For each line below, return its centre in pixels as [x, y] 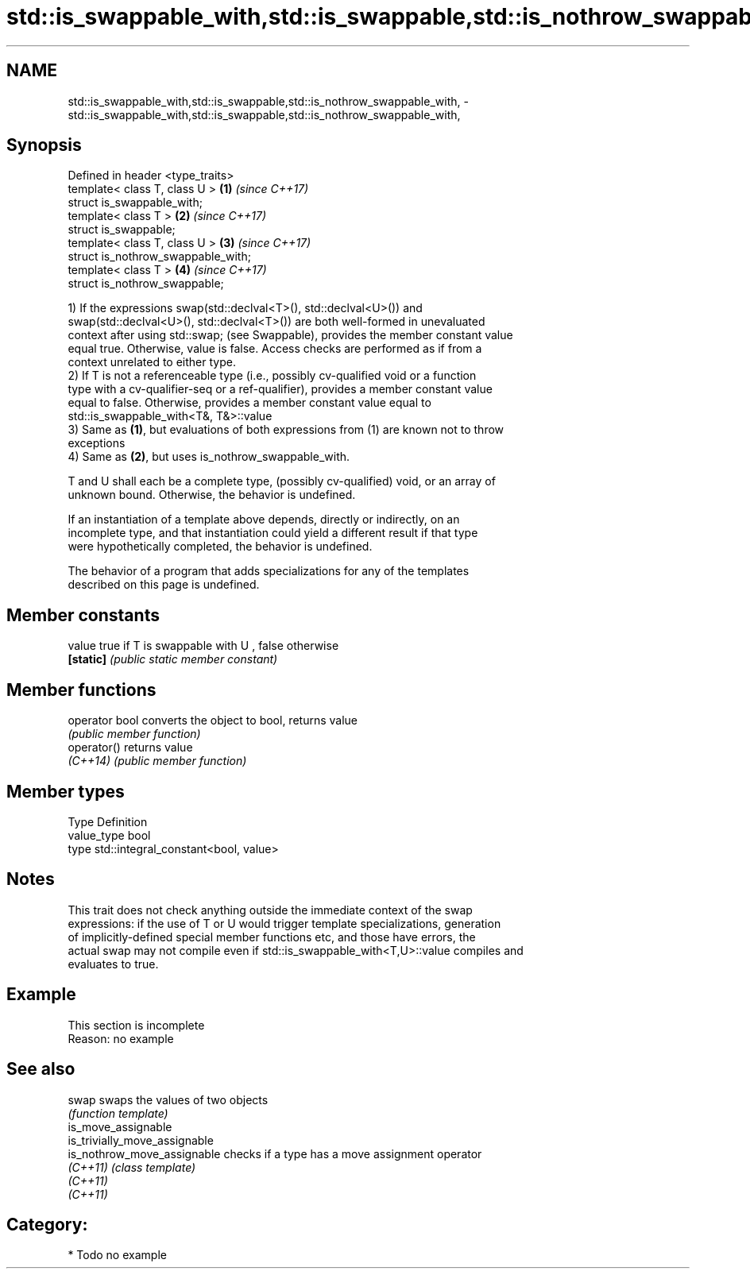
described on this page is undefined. [164, 585]
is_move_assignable [120, 1126]
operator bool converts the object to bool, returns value [213, 721]
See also [41, 1069]
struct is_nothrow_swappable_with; [159, 257]
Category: [47, 1224]
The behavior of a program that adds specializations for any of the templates [269, 571]
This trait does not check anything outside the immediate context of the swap [270, 910]
